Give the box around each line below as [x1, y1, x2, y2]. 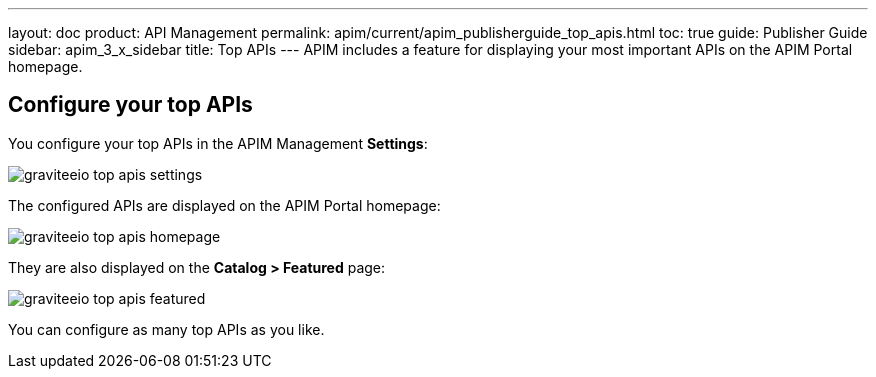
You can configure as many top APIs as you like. [8, 320, 325, 338]
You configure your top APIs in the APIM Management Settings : [8, 134, 428, 152]
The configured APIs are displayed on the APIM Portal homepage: [8, 196, 441, 214]
